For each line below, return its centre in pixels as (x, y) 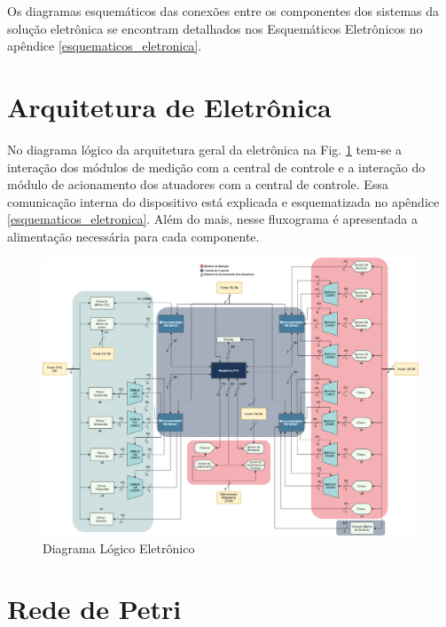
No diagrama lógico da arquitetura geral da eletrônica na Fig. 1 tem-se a (204, 149)
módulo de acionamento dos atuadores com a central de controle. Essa (198, 184)
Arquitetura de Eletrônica (169, 106)
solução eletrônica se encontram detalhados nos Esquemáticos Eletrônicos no (215, 28)
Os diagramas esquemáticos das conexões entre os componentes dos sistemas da (223, 11)
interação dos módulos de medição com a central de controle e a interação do (216, 167)
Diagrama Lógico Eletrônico (119, 548)
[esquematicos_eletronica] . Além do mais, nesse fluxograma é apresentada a (212, 219)
